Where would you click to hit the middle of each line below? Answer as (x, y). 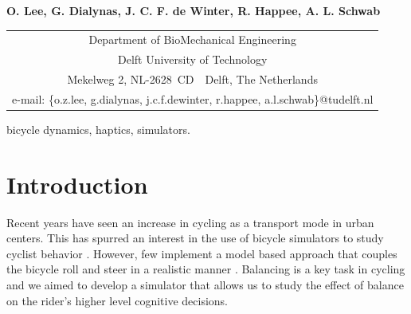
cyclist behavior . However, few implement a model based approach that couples (202, 253)
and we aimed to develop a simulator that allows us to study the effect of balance (205, 285)
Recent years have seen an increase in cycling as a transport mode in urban (190, 222)
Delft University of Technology (192, 59)
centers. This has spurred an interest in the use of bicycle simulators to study (195, 238)
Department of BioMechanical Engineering (192, 39)
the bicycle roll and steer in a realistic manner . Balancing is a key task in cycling (206, 269)
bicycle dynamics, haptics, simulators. (98, 129)
